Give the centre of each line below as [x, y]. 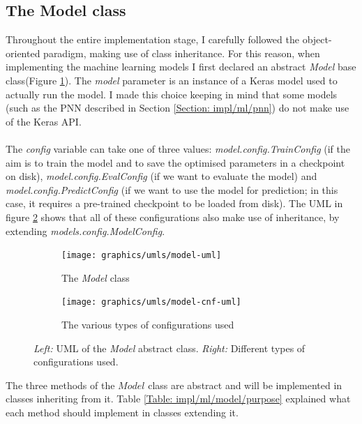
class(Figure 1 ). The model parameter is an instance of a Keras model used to [172, 80]
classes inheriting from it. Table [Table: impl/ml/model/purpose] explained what [178, 399]
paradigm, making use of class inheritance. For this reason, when [182, 53]
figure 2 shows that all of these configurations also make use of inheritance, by [173, 217]
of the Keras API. [44, 121]
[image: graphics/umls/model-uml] [142, 256]
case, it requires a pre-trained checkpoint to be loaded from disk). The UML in [174, 203]
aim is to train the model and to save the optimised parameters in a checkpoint [175, 162]
